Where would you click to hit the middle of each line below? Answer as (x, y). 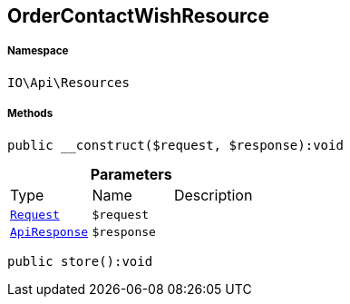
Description (213, 195)
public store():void (80, 261)
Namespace (38, 51)
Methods (30, 114)
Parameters (131, 174)
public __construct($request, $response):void (175, 145)
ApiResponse (49, 231)
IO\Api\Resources (68, 82)
